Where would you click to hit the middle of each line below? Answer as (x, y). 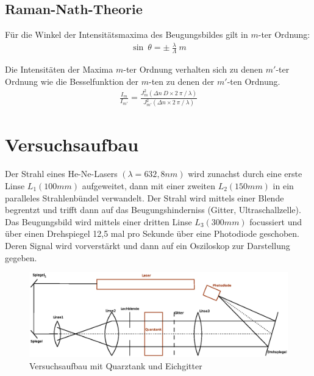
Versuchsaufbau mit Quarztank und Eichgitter (116, 365)
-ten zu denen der (181, 81)
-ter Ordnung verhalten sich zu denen (193, 69)
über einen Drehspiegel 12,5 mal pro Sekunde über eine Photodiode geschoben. (152, 233)
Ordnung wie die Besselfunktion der (72, 81)
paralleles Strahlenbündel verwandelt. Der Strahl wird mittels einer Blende (145, 197)
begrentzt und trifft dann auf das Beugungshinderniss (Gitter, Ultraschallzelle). (153, 210)
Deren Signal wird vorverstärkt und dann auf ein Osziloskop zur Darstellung (148, 245)
